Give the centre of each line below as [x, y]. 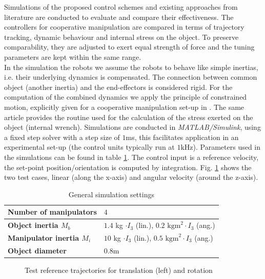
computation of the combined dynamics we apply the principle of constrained [126, 97]
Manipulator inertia [43, 237]
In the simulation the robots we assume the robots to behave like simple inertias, [131, 67]
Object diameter [37, 250]
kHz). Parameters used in [221, 147]
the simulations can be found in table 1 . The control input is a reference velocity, [131, 157]
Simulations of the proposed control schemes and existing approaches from [121, 7]
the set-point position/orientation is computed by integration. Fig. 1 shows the [128, 167]
